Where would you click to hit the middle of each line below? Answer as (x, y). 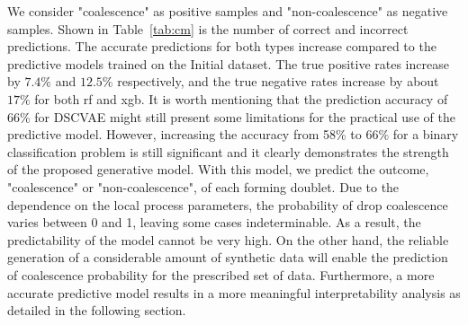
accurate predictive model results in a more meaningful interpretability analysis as (234, 292)
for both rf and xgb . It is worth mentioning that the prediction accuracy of (241, 98)
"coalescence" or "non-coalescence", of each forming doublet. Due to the (203, 186)
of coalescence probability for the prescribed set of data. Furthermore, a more (221, 274)
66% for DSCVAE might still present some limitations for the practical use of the (231, 116)
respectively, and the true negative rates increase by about (278, 81)
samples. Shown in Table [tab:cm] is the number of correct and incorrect (208, 28)
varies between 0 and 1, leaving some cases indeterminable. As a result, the (214, 222)
